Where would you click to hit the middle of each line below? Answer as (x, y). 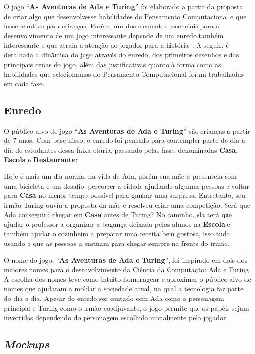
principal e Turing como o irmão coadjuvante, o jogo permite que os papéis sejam (127, 308)
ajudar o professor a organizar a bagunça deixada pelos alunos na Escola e (117, 224)
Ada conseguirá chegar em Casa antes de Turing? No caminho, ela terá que (118, 214)
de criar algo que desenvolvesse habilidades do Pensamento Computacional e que (125, 16)
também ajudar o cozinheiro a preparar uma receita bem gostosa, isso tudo (117, 233)
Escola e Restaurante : (41, 159)
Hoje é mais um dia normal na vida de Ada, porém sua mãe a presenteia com (120, 176)
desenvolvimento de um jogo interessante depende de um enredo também (114, 35)
